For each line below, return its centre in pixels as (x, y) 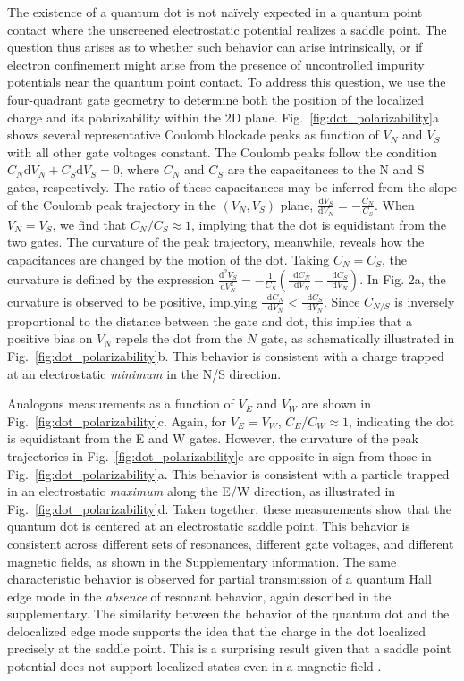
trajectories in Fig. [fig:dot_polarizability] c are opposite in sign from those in (219, 455)
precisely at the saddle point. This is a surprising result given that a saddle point (229, 648)
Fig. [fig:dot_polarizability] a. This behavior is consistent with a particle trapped (228, 473)
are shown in (337, 404)
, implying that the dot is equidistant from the (319, 224)
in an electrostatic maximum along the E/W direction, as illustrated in (202, 491)
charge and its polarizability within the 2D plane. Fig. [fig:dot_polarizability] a (223, 117)
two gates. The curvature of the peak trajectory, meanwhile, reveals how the (216, 242)
